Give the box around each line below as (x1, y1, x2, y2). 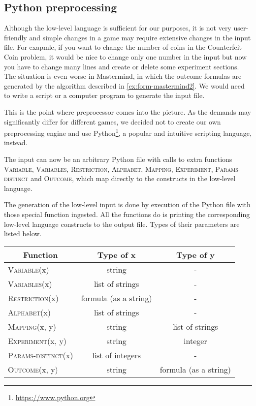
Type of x (97, 249, 136, 260)
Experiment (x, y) (8, 335, 67, 346)
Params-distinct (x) (8, 349, 73, 361)
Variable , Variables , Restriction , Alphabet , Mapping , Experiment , (4, 163, 213, 174)
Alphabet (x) (8, 306, 51, 318)
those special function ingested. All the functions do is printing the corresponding (4, 209, 250, 219)
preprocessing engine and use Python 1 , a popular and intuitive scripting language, (4, 126, 252, 138)
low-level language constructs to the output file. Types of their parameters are (4, 219, 240, 229)
